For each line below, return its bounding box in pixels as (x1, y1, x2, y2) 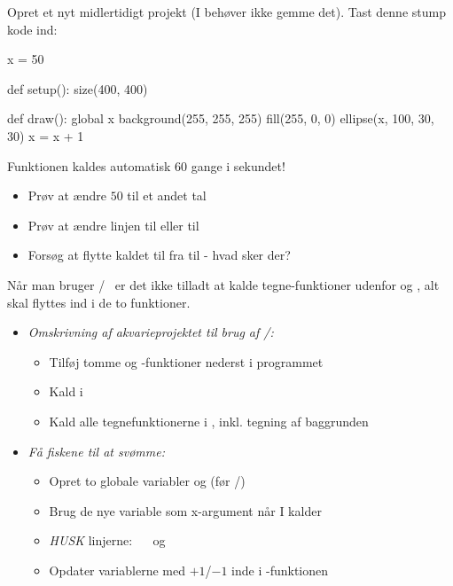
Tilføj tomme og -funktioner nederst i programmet (49, 352, 324, 371)
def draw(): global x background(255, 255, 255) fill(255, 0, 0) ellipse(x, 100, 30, (7, 109, 434, 128)
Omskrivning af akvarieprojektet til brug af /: (27, 323, 274, 341)
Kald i (49, 382, 83, 401)
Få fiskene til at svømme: (27, 441, 165, 460)
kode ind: (7, 20, 58, 38)
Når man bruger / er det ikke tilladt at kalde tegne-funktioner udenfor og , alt (7, 275, 440, 293)
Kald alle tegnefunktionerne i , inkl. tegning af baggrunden (49, 411, 369, 430)
